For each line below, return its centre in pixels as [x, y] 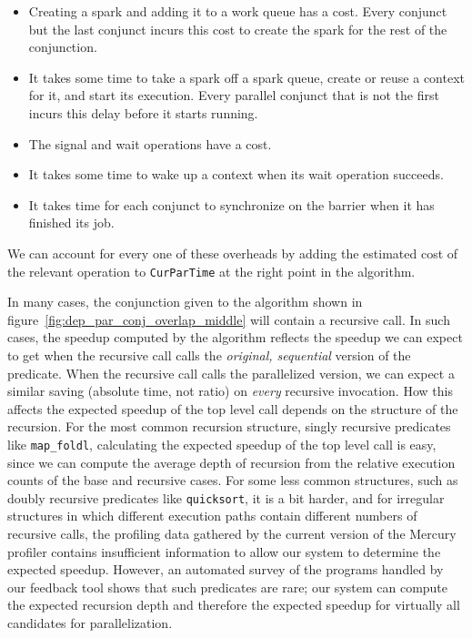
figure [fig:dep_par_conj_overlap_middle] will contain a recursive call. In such [229, 319]
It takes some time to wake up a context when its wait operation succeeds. [236, 174]
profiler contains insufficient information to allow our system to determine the [224, 551]
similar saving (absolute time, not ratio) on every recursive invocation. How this [230, 391]
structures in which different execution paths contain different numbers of [212, 516]
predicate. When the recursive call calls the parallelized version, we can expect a [231, 373]
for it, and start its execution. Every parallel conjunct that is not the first [234, 95]
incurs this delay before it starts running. [143, 112]
